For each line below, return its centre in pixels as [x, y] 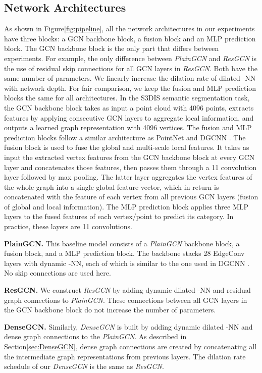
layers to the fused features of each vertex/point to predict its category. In [119, 216]
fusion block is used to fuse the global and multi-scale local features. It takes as [127, 147]
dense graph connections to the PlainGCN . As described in [95, 336]
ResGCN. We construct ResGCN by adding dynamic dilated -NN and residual [127, 290]
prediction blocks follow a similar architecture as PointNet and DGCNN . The [125, 137]
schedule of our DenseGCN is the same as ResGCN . [84, 366]
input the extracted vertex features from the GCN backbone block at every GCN [129, 157]
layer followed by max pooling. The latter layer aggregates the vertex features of [128, 177]
